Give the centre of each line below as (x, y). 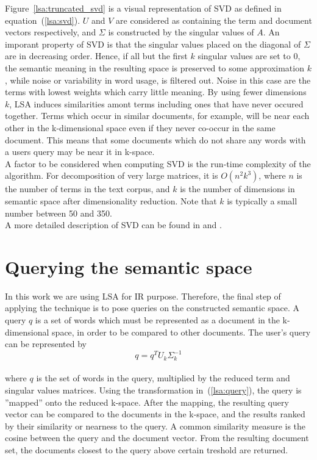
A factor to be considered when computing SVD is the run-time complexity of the (158, 163)
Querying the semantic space (129, 266)
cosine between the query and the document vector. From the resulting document (157, 438)
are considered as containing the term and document (214, 20)
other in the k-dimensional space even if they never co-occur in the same (140, 127)
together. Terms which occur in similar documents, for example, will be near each (157, 116)
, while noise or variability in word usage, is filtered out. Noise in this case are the (158, 80)
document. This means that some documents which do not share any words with (155, 139)
